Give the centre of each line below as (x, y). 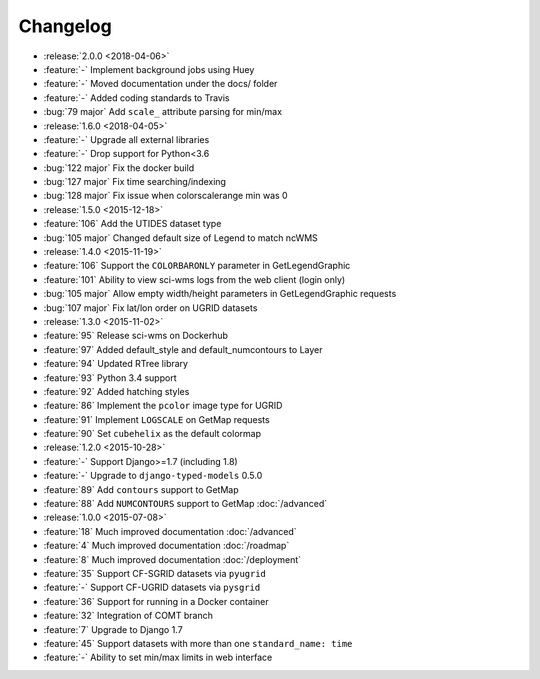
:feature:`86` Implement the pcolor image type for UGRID (163, 406)
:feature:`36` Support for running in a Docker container (156, 601)
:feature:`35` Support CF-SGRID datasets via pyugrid (155, 573)
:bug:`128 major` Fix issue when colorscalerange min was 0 (166, 196)
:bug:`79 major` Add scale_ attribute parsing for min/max (163, 112)
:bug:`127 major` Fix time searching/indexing (135, 182)
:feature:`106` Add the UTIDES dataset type (132, 224)
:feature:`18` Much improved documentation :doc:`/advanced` (170, 531)
